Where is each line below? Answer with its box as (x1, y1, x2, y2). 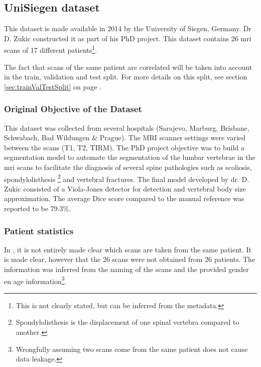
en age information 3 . (4, 274, 67, 286)
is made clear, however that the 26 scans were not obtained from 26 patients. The (4, 254, 255, 264)
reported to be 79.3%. (4, 203, 71, 214)
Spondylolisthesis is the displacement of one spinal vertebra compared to (16, 317, 239, 327)
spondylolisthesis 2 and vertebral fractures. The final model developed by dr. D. (4, 172, 249, 184)
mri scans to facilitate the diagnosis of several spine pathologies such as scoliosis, (4, 162, 252, 172)
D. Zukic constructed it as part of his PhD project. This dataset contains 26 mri (4, 33, 251, 43)
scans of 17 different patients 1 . (4, 43, 97, 55)
